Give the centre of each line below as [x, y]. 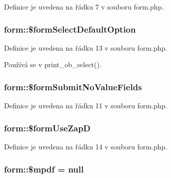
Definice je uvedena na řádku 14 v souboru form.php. [86, 147]
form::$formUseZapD [47, 128]
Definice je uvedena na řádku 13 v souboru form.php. [86, 47]
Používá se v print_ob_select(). [53, 64]
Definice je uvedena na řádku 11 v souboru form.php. [86, 106]
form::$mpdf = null [44, 169]
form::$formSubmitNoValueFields [73, 86]
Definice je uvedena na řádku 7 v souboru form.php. [84, 7]
